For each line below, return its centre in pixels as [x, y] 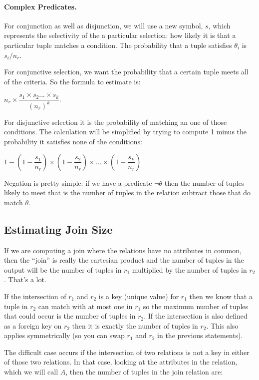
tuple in [16, 306]
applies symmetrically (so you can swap [64, 335]
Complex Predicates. [40, 6]
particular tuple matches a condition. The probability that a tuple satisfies [118, 45]
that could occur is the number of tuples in [70, 316]
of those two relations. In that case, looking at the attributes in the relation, [121, 362]
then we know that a [221, 296]
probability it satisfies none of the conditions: [73, 141]
